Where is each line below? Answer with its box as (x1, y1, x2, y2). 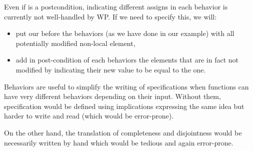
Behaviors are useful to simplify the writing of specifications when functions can (4, 81, 249, 91)
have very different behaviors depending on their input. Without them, (4, 91, 221, 101)
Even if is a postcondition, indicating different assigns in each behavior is (4, 1, 228, 11)
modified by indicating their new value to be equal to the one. (15, 64, 206, 74)
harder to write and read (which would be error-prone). (4, 110, 174, 121)
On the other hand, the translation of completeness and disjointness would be (4, 127, 242, 137)
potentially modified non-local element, (15, 37, 135, 48)
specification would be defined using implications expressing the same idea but (4, 100, 244, 111)
